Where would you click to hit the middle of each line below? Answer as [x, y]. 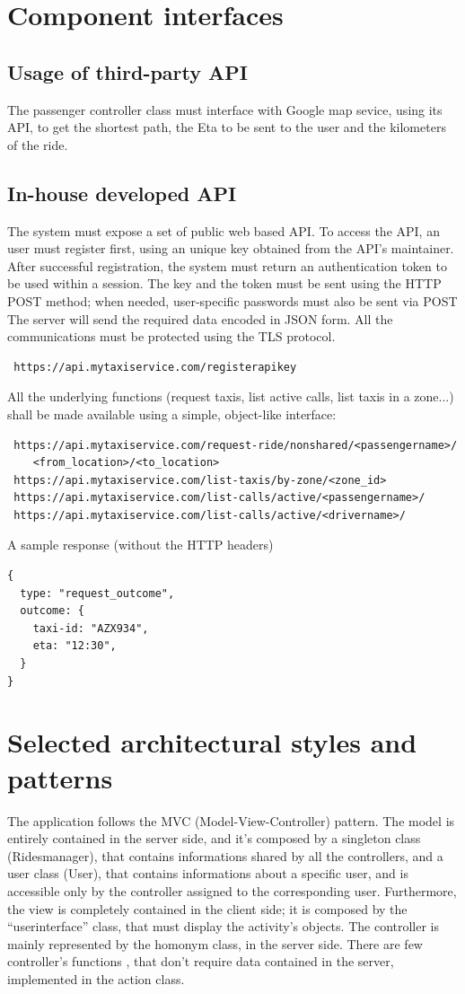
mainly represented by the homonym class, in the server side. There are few [215, 943]
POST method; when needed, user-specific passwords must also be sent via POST [232, 300]
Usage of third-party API [127, 71]
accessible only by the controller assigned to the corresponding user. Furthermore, [232, 890]
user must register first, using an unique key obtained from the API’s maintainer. [231, 248]
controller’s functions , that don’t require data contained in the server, [201, 961]
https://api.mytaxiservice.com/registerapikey [155, 367]
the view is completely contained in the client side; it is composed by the [207, 908]
